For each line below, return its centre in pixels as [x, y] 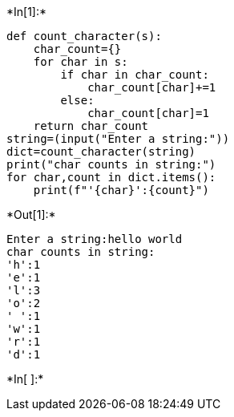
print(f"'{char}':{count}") [121, 190]
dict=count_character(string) [101, 152]
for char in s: [81, 62]
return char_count [91, 126]
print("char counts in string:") [111, 164]
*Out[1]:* [31, 215]
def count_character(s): [84, 36]
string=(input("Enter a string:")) [118, 139]
